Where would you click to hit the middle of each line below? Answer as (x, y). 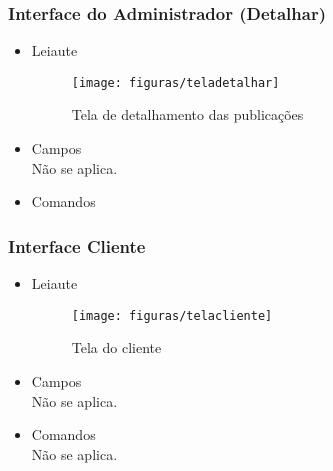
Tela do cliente (116, 347)
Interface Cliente (77, 245)
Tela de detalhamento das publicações (187, 114)
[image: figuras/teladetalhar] (175, 82)
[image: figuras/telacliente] (172, 315)
